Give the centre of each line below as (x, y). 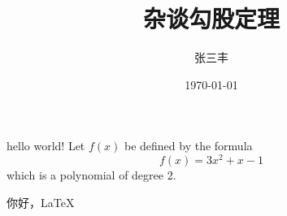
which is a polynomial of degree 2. (91, 174)
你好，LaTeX (41, 202)
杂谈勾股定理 (211, 18)
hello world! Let (46, 146)
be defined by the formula (188, 146)
